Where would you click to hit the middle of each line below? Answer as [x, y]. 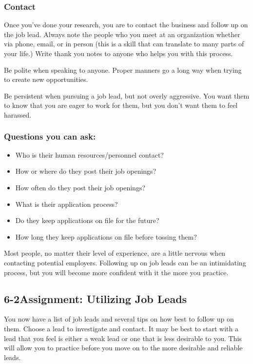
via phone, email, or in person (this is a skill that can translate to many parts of [124, 44]
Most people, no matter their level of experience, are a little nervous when [115, 253]
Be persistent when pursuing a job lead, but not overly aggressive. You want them [127, 95]
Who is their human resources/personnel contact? [89, 154]
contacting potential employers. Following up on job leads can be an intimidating [125, 262]
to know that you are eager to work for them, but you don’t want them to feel [121, 105]
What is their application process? [67, 204]
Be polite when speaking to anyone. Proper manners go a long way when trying [123, 70]
